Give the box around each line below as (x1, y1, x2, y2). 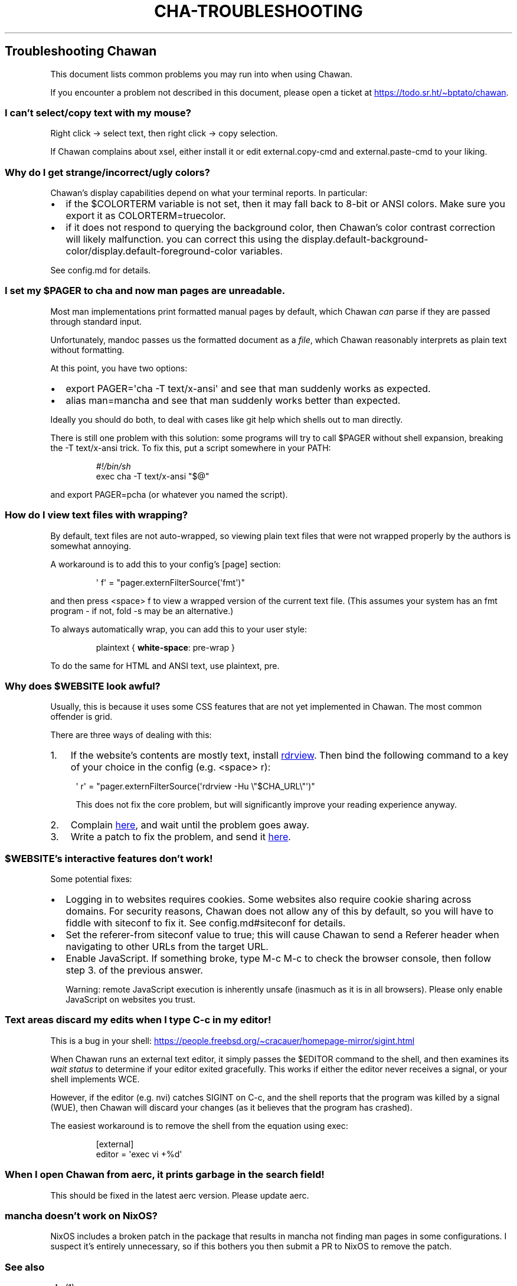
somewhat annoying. (50, 540, 132, 551)
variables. (240, 245, 283, 257)
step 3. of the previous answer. (66, 964, 203, 977)
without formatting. (50, 344, 125, 355)
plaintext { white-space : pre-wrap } (96, 642, 235, 652)
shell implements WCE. (50, 1073, 140, 1084)
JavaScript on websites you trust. (66, 994, 195, 1005)
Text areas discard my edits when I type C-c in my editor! (5, 1014, 271, 1026)
